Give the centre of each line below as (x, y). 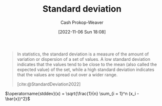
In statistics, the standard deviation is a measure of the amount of (83, 54)
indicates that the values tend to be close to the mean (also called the (87, 64)
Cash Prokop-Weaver (82, 22)
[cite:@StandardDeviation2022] (49, 84)
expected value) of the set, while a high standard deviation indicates (86, 70)
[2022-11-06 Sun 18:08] (82, 32)
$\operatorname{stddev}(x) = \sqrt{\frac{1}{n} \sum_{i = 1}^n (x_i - (72, 93)
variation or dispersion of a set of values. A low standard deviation (83, 59)
